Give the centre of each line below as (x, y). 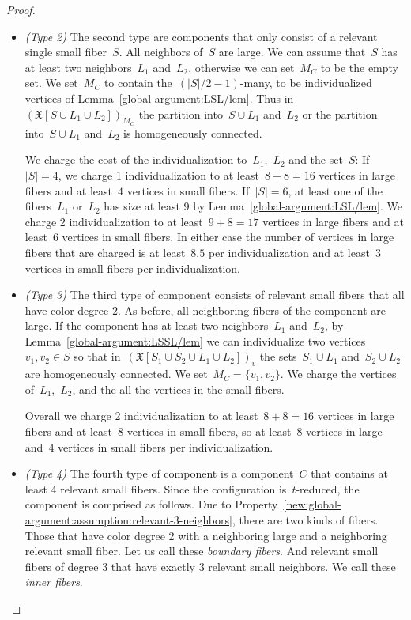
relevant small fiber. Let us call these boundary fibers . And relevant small (202, 551)
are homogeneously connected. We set (116, 374)
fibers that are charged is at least (105, 252)
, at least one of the (335, 190)
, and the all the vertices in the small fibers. (178, 389)
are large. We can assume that (292, 52)
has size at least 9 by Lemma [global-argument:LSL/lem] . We (253, 206)
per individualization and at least (289, 252)
